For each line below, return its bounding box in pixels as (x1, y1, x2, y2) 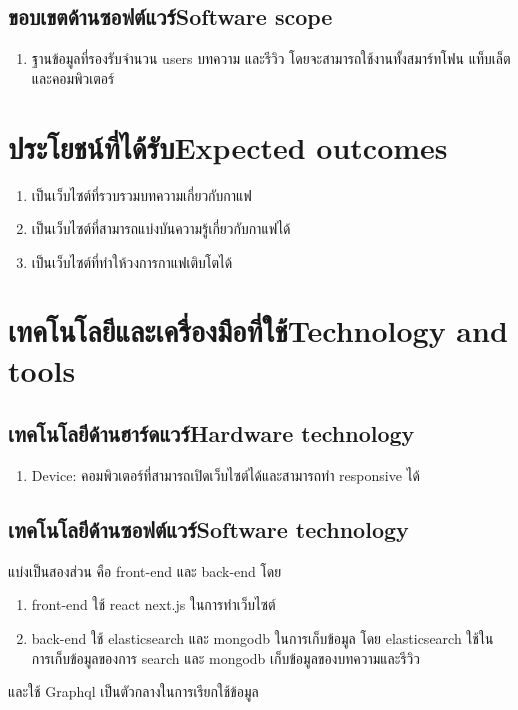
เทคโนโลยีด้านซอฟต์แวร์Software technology (8, 514, 409, 545)
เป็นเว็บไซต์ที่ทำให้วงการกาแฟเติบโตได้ (31, 251, 233, 272)
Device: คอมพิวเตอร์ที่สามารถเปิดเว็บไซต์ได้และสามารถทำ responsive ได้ (31, 465, 420, 486)
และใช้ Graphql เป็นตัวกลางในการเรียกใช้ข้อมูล (8, 681, 259, 702)
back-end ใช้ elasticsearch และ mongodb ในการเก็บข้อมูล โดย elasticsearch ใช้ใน (31, 628, 494, 649)
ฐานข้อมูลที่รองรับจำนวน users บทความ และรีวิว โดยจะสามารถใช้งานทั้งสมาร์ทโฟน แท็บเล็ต (31, 48, 511, 69)
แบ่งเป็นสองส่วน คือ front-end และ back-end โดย (8, 560, 282, 581)
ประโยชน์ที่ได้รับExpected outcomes (8, 126, 448, 167)
